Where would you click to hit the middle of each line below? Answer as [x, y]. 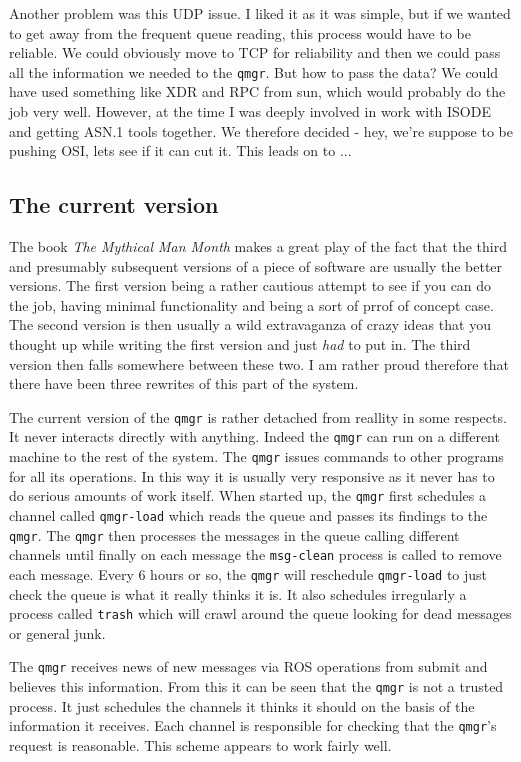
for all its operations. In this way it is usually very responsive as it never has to [252, 475]
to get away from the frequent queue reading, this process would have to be [240, 32]
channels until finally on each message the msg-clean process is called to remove [255, 554]
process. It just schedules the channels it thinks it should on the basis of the [242, 705]
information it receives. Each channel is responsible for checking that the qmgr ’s [253, 725]
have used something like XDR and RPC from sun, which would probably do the [257, 91]
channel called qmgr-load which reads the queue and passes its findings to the [248, 514]
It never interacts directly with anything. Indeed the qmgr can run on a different [254, 436]
